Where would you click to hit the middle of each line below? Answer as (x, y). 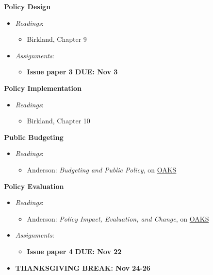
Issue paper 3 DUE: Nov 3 (72, 72)
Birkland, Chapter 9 (57, 39)
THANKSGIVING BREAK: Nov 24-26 (83, 267)
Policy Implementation (43, 88)
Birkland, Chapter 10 (58, 121)
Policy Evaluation (34, 186)
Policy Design (27, 6)
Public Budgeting (34, 137)
